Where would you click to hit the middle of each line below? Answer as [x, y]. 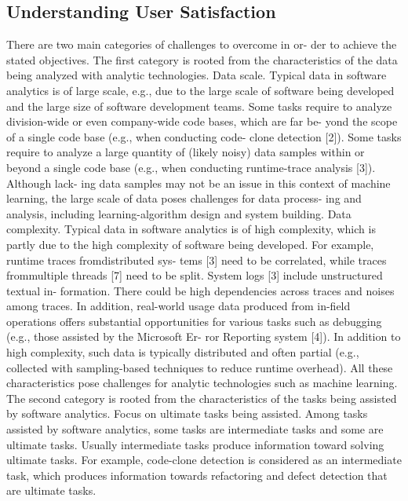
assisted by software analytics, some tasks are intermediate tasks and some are [195, 429]
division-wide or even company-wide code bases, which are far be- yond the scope [202, 121]
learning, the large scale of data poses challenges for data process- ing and [184, 198]
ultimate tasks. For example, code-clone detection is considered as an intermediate [204, 460]
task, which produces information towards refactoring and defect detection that [197, 475]
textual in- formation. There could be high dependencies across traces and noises [200, 290]
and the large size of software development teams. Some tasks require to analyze [199, 106]
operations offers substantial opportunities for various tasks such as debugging [194, 321]
